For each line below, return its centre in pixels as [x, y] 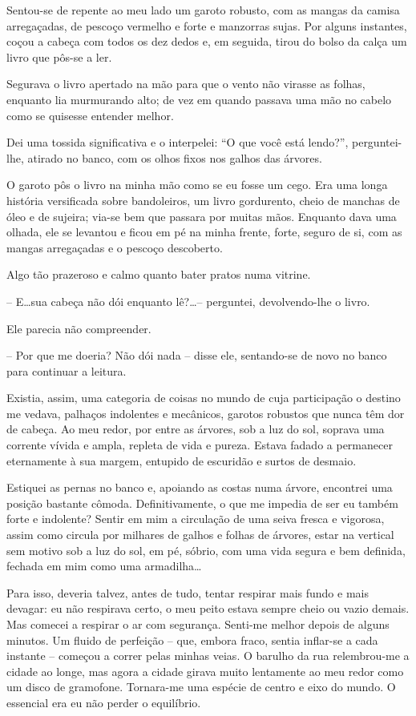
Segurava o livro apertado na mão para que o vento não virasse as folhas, [186, 84]
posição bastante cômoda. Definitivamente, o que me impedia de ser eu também [202, 503]
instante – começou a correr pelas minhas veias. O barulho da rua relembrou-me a [208, 656]
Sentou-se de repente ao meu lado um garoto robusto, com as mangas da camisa [203, 10]
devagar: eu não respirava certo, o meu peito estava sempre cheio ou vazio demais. [208, 608]
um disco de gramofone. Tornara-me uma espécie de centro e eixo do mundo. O [201, 687]
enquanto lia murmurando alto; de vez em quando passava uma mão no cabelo [199, 99]
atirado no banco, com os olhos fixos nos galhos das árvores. [175, 157]
